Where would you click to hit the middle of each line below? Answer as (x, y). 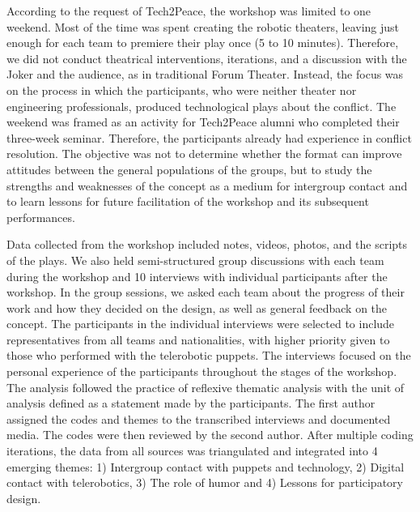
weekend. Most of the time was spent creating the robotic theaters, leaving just (203, 26)
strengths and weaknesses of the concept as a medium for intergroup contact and (207, 185)
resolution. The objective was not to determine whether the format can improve (204, 154)
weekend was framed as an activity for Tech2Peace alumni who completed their (203, 122)
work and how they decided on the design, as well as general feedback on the (197, 307)
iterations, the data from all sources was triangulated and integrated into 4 (192, 451)
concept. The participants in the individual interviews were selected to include (201, 324)
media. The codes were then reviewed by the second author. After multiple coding (210, 435)
